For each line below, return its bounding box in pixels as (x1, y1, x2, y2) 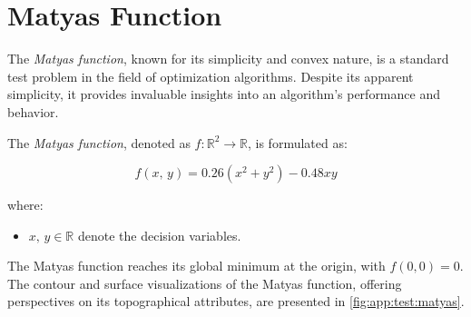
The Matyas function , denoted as (7, 133, 191, 152)
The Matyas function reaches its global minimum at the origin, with (7, 256, 386, 275)
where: (7, 195, 44, 214)
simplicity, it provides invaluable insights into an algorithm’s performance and (7, 84, 440, 104)
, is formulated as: (248, 133, 348, 152)
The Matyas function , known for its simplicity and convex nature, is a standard (7, 49, 449, 68)
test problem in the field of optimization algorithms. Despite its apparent (7, 66, 414, 85)
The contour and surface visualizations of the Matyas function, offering (7, 273, 402, 292)
